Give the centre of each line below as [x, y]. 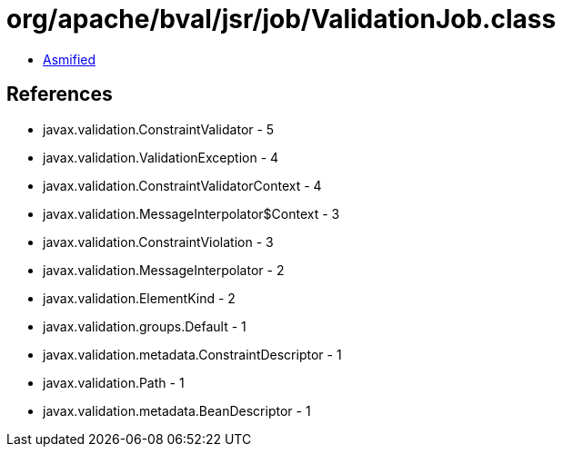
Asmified [70, 59]
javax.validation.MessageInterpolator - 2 [164, 270]
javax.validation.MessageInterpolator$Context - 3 [191, 213]
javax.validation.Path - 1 [114, 382]
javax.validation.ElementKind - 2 [139, 298]
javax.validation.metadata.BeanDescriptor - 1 [177, 410]
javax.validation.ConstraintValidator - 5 [159, 129]
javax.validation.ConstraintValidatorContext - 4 [182, 185]
